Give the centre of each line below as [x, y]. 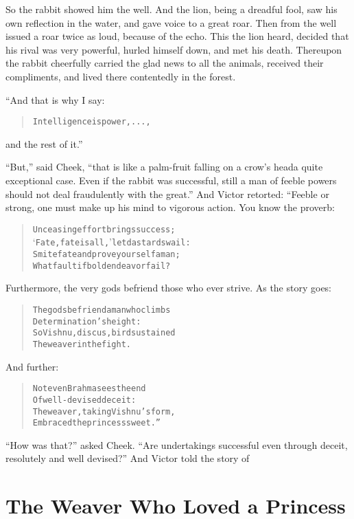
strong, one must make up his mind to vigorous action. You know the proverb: [170, 207]
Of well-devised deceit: [84, 400]
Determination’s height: [87, 321]
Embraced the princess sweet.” [96, 423]
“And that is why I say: [55, 99]
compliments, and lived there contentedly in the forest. [121, 76]
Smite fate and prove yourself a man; [106, 255]
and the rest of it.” [44, 143]
